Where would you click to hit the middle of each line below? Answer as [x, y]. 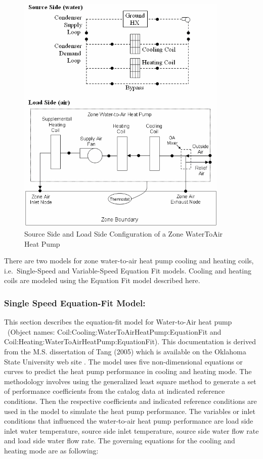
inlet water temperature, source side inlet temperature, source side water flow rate [131, 430]
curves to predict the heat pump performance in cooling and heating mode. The [128, 371]
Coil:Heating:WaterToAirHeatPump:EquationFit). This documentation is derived [130, 341]
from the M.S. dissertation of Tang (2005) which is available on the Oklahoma [125, 351]
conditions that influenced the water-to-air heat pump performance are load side [129, 421]
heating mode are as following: [51, 450]
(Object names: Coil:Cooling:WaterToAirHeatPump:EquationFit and [114, 331]
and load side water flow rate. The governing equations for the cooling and [120, 441]
